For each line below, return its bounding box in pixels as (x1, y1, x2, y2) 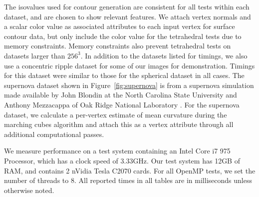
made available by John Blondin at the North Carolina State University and (4, 89, 237, 100)
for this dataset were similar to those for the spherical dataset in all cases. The (4, 70, 245, 80)
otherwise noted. (4, 184, 54, 195)
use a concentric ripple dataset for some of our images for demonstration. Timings (4, 60, 255, 70)
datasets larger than (4, 50, 65, 60)
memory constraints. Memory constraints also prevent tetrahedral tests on (4, 40, 231, 51)
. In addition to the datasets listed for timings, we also (80, 50, 248, 60)
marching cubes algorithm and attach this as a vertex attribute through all (4, 119, 234, 129)
